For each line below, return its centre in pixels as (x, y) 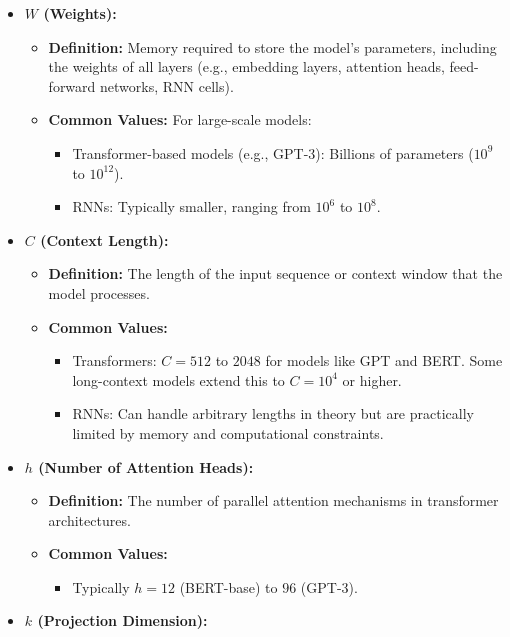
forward (72, 85)
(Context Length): (104, 239)
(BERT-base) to (228, 586)
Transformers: (114, 360)
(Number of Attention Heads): (146, 466)
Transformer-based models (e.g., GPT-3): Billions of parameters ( (273, 152)
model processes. (99, 292)
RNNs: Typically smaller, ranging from (191, 206)
